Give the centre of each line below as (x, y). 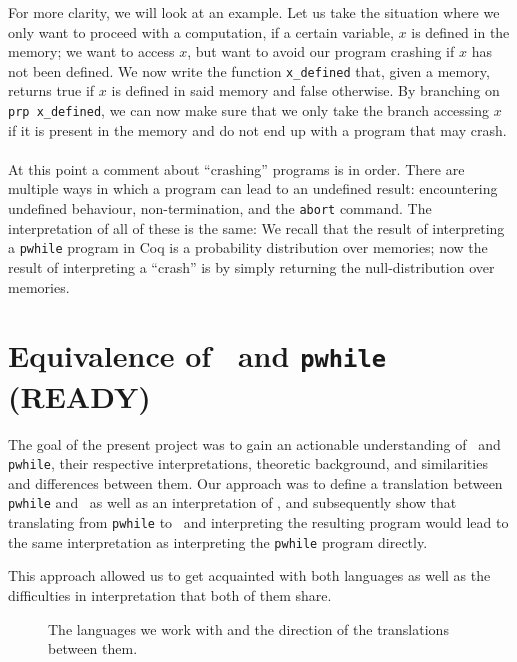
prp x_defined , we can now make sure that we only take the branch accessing (249, 110)
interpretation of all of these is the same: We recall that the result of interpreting (256, 227)
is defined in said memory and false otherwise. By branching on (305, 90)
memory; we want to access (91, 51)
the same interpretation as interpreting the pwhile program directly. (218, 541)
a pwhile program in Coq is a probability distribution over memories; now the (248, 247)
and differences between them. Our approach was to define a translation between (255, 482)
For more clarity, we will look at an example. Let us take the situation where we (254, 12)
